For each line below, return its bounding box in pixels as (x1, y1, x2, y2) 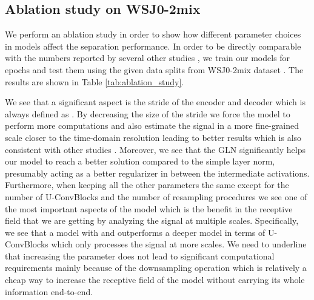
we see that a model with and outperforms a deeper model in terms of (5, 226, 266, 238)
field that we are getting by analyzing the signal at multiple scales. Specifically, (5, 214, 299, 227)
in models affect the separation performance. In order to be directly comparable (5, 39, 301, 52)
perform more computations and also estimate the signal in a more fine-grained (5, 119, 299, 132)
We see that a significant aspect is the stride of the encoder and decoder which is (5, 96, 306, 108)
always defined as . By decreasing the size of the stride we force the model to (5, 107, 290, 120)
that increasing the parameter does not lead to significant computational (5, 249, 275, 262)
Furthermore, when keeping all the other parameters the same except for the (5, 178, 289, 191)
